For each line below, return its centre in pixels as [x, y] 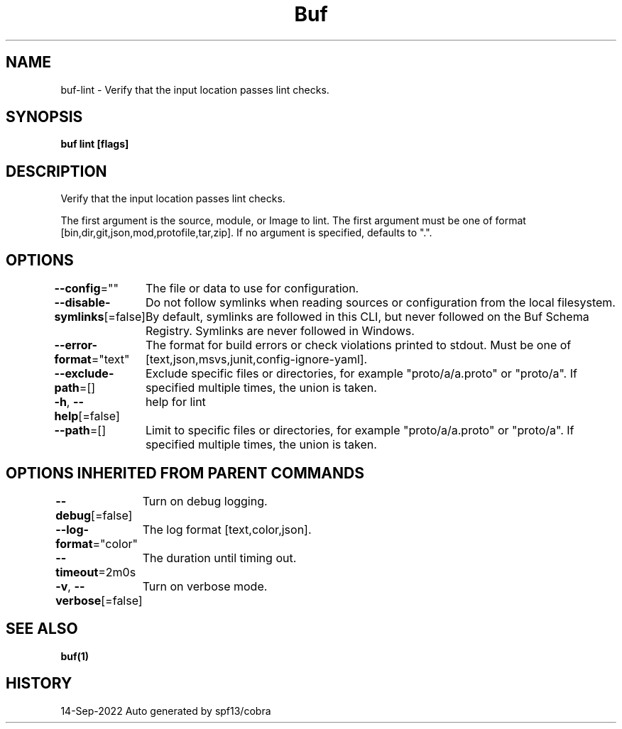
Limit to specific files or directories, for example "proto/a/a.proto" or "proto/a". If [360, 431]
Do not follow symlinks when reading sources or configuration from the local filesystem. [380, 303]
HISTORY [39, 684]
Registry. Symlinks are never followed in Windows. [280, 331]
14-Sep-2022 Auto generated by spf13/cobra [166, 711]
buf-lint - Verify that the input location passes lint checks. [195, 89]
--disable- [82, 303]
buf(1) [75, 656]
